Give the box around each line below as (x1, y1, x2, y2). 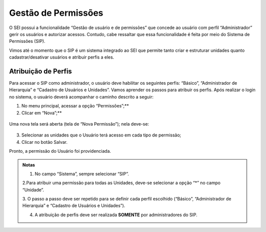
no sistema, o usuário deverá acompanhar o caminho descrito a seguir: (9, 94, 154, 99)
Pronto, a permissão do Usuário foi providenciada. (9, 148, 111, 154)
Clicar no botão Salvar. (21, 139, 68, 145)
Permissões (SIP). (9, 38, 45, 44)
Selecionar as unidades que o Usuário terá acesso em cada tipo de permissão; (21, 132, 182, 138)
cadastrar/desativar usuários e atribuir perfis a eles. (9, 54, 114, 60)
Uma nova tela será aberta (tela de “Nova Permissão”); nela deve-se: (9, 121, 149, 127)
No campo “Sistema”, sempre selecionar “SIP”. (34, 170, 129, 177)
